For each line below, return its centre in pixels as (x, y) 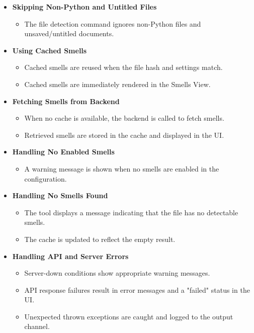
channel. (37, 326)
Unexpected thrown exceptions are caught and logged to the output (129, 316)
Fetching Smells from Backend (66, 101)
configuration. (46, 178)
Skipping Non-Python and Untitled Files (84, 7)
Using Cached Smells (50, 50)
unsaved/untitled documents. (69, 33)
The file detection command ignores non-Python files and (113, 23)
